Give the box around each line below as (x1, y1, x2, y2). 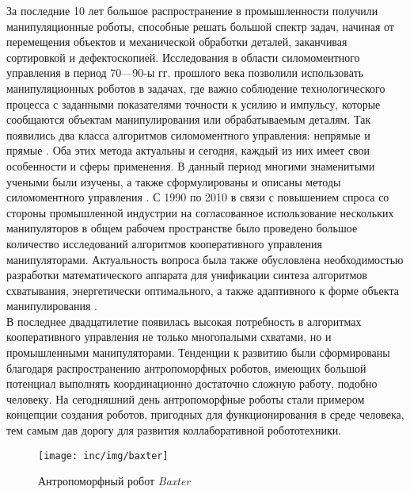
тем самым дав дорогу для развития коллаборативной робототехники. (6, 422, 342, 438)
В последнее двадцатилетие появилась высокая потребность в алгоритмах (6, 312, 362, 329)
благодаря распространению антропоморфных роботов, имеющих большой (6, 359, 366, 376)
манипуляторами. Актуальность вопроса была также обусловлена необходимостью (6, 251, 404, 267)
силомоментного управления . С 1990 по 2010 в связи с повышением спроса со (6, 189, 389, 205)
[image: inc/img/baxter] (38, 450, 169, 461)
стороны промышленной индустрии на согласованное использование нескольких (6, 204, 394, 220)
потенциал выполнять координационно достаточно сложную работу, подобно (6, 375, 378, 392)
